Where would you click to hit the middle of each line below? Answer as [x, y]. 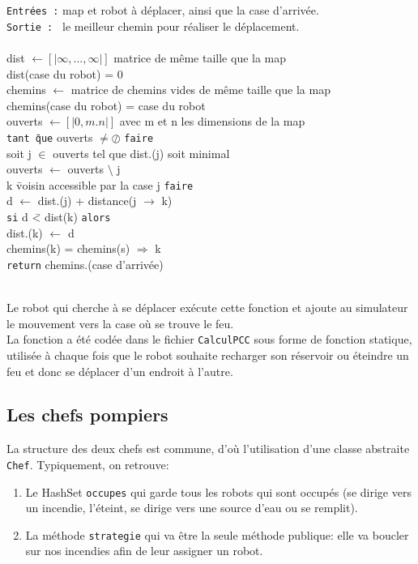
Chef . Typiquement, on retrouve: [88, 464]
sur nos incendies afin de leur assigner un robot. [144, 551]
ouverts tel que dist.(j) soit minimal [141, 153]
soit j [19, 153]
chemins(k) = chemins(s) [68, 248]
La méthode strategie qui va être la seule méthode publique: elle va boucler [217, 534]
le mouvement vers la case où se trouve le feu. [120, 323]
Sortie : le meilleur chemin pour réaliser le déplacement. [153, 26]
